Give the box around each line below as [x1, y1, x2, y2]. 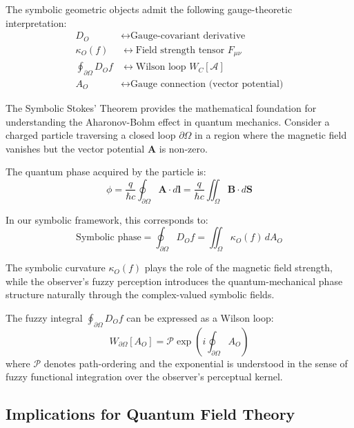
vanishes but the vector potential [6, 141, 145, 155]
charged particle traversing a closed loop [6, 128, 176, 142]
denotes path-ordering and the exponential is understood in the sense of [43, 356, 348, 370]
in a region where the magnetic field [195, 128, 347, 142]
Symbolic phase [76, 233, 141, 243]
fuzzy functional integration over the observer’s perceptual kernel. [6, 369, 283, 384]
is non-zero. [159, 141, 208, 155]
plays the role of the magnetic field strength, [144, 260, 333, 275]
